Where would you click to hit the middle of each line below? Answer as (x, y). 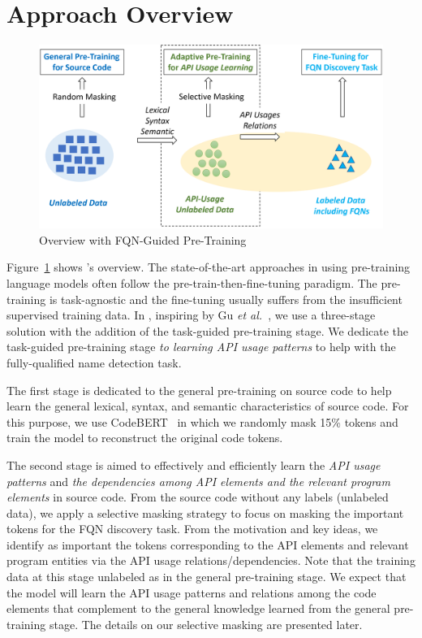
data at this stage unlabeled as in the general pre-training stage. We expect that (207, 577)
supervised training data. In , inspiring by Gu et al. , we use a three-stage (191, 315)
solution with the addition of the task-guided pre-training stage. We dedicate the (208, 330)
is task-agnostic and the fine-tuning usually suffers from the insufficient (226, 299)
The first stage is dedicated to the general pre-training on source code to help (199, 390)
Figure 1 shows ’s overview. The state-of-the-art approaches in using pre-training (209, 267)
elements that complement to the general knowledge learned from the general (198, 608)
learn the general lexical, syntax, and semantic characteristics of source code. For (208, 406)
